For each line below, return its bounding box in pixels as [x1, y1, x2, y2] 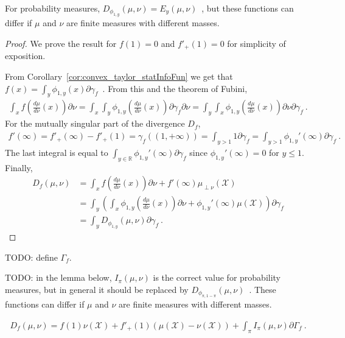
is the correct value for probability [153, 271, 281, 284]
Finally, [5, 161, 33, 174]
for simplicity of [227, 37, 286, 49]
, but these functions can [201, 2, 294, 14]
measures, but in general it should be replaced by [5, 283, 189, 295]
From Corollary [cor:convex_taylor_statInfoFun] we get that [5, 70, 233, 83]
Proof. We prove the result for [5, 37, 117, 49]
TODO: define [5, 250, 58, 263]
